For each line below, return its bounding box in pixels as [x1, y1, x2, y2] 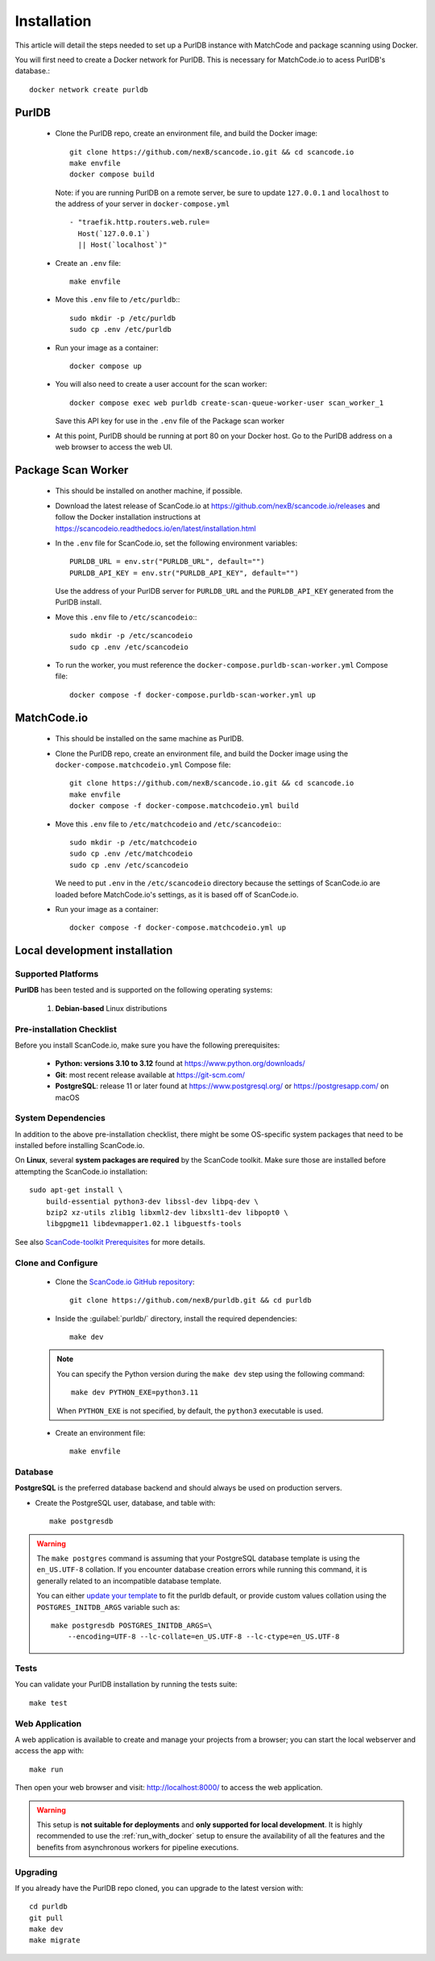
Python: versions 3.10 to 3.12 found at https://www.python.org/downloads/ [55, 1059, 305, 1068]
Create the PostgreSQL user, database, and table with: [35, 1498, 216, 1507]
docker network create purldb [29, 85, 149, 94]
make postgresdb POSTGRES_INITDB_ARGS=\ [51, 1620, 213, 1630]
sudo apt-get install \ [29, 1185, 123, 1195]
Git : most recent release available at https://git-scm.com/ [55, 1070, 246, 1080]
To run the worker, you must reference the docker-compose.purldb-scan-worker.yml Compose [55, 661, 388, 670]
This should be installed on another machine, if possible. [55, 486, 243, 495]
